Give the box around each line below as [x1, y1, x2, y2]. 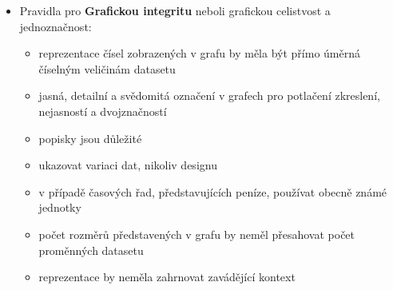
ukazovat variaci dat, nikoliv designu [38, 157, 217, 173]
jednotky [38, 199, 81, 216]
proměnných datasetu [38, 241, 144, 258]
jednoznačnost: [19, 18, 92, 34]
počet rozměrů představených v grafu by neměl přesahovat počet [38, 225, 355, 242]
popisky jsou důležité [38, 129, 142, 146]
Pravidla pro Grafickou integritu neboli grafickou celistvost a [19, 2, 331, 18]
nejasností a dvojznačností [38, 102, 167, 119]
